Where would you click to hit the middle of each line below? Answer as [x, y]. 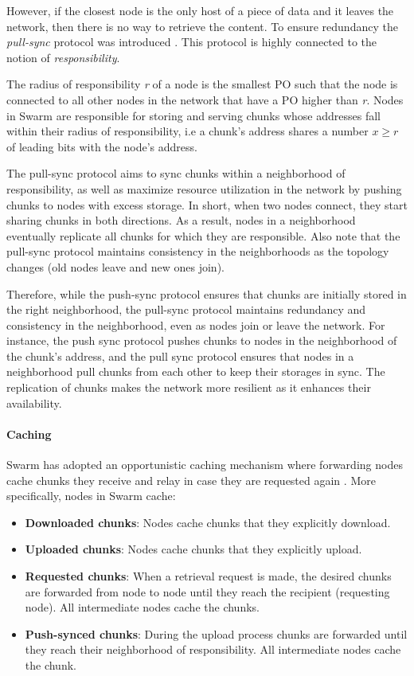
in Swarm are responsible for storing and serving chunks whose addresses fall [193, 115]
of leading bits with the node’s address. [102, 146]
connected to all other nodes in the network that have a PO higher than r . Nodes [205, 99]
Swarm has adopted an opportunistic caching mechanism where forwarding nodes [205, 465]
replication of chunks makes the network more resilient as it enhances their [189, 387]
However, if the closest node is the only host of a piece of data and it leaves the [200, 10]
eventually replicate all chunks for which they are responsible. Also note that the [203, 235]
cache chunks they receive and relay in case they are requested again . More [191, 480]
